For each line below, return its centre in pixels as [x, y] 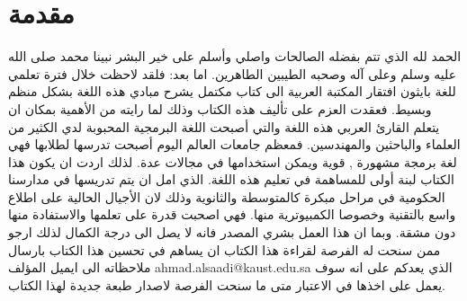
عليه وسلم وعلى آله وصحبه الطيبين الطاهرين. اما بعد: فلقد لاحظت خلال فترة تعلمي [233, 73]
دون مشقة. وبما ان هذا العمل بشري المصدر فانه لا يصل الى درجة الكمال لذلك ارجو [232, 232]
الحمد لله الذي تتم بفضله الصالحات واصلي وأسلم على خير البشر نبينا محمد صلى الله [235, 56]
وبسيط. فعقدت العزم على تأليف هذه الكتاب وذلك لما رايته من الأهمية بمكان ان [220, 108]
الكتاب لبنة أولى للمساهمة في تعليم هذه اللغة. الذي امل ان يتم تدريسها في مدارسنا [231, 179]
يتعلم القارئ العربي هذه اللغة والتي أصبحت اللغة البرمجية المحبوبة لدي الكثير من [224, 126]
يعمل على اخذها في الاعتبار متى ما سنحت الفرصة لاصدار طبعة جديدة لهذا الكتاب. [227, 284]
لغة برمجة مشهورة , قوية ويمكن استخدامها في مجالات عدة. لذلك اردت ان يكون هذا [233, 161]
